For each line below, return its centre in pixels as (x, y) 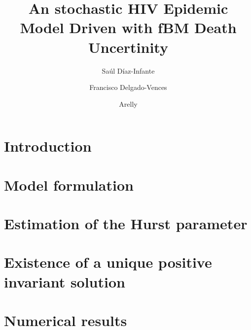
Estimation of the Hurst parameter (126, 224)
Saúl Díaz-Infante (128, 70)
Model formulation (69, 185)
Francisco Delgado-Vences (128, 87)
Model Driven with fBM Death (128, 27)
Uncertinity (128, 47)
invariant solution (65, 281)
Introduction (48, 146)
